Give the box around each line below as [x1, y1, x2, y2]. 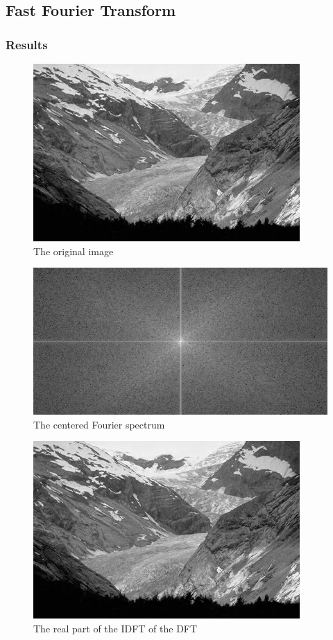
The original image [33, 243, 114, 258]
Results [6, 35, 48, 53]
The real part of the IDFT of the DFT [33, 621, 198, 635]
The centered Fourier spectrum [33, 417, 165, 431]
